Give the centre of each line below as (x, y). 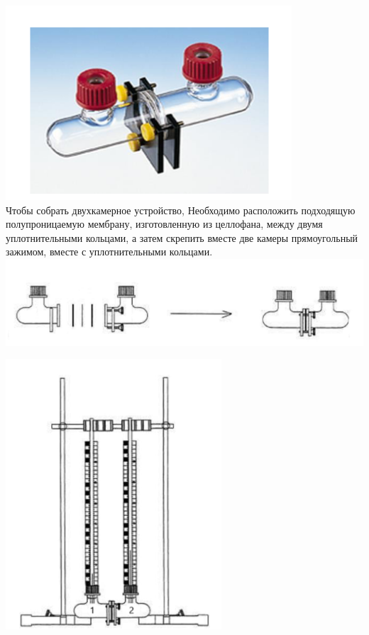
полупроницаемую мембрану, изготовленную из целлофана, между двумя (164, 224)
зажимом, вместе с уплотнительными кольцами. (109, 252)
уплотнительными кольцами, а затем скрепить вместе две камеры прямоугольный (182, 237)
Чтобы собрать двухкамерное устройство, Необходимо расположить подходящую (181, 210)
